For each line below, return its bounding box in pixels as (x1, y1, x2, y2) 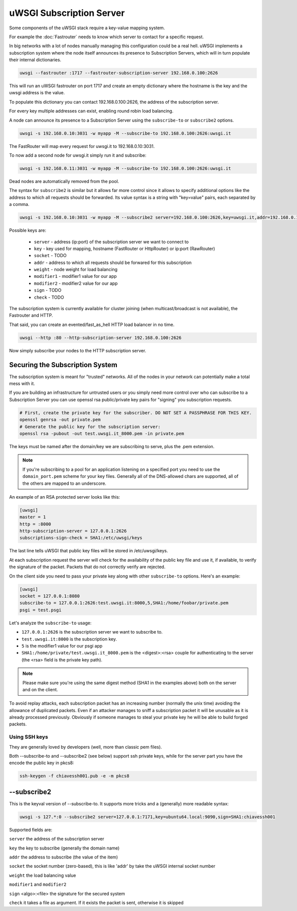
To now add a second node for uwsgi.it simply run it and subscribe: (9, 152, 147, 158)
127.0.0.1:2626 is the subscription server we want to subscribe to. (21, 629, 163, 635)
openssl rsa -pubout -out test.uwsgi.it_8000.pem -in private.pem (19, 431, 184, 436)
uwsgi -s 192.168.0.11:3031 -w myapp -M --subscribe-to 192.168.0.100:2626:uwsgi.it (19, 165, 231, 171)
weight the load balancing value (9, 872, 76, 878)
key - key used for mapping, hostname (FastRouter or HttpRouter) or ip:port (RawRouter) (34, 246, 215, 252)
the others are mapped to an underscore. (22, 480, 106, 486)
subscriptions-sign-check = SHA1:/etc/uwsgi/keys (19, 535, 143, 541)
